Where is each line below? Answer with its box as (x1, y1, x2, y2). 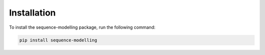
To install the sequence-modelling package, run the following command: (9, 24, 156, 30)
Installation (9, 7, 56, 18)
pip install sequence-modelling (19, 37, 98, 43)
